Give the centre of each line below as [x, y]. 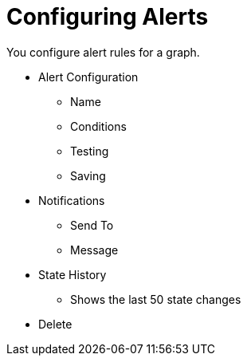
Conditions [98, 126]
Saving [88, 175]
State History [73, 274]
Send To [92, 225]
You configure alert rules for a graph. [103, 52]
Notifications [72, 200]
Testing [90, 151]
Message [94, 250]
